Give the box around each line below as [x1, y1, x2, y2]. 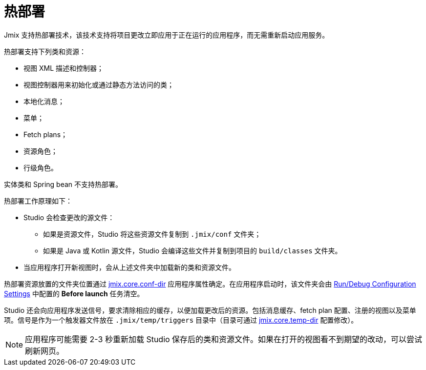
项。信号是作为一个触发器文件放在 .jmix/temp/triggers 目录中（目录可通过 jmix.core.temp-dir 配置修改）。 [4, 315, 358, 324]
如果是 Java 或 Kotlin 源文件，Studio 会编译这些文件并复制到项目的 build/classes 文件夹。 [43, 246, 342, 255]
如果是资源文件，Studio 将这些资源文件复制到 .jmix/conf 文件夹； [43, 229, 261, 238]
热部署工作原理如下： [4, 196, 72, 205]
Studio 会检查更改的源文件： [23, 213, 115, 222]
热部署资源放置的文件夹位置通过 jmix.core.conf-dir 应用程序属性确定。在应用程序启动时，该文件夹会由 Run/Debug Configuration [4, 279, 416, 288]
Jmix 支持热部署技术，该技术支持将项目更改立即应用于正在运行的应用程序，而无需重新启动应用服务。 [4, 30, 329, 39]
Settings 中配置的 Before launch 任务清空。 [4, 289, 144, 298]
